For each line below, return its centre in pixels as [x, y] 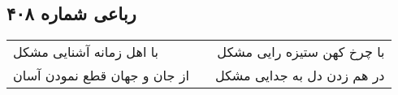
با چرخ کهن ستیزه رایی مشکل [301, 52]
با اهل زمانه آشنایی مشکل [86, 52]
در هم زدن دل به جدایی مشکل [300, 76]
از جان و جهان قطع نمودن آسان [101, 76]
